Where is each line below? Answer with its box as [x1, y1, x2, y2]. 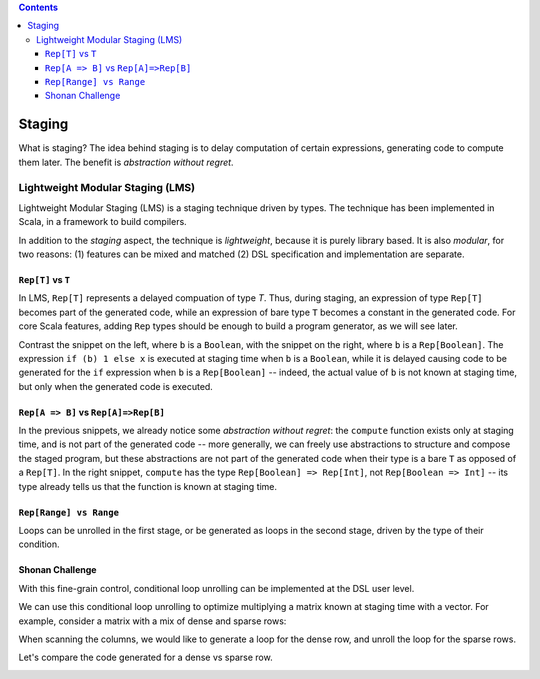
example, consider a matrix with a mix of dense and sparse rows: [18, 615, 287, 627]
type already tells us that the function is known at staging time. [18, 480, 278, 492]
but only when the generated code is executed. [18, 380, 214, 392]
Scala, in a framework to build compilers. [18, 216, 187, 228]
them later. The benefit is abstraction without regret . [18, 156, 234, 168]
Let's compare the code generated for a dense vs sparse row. [18, 651, 274, 664]
